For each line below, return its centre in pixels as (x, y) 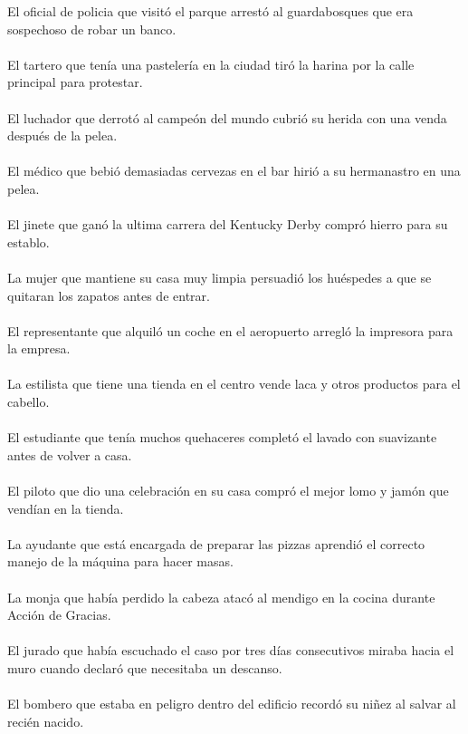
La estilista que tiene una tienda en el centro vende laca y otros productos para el (234, 384)
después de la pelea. (62, 135)
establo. (29, 241)
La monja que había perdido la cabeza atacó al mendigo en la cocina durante (221, 597)
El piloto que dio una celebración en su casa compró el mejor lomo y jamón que (228, 491)
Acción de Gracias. (59, 615)
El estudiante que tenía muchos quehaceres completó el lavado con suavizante (222, 437)
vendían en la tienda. (66, 508)
